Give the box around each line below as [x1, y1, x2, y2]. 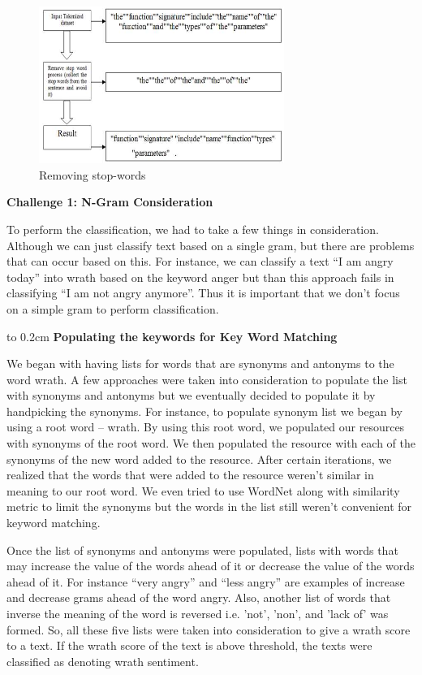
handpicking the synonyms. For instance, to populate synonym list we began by [6, 402, 403, 419]
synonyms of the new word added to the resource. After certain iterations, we [6, 450, 392, 467]
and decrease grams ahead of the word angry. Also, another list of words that [6, 589, 391, 606]
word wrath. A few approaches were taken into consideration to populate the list [6, 370, 407, 387]
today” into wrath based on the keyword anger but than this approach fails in [6, 268, 394, 285]
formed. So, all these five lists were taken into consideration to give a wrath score [6, 621, 411, 638]
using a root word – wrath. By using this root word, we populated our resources [6, 418, 405, 435]
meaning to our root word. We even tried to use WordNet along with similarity [6, 482, 400, 499]
